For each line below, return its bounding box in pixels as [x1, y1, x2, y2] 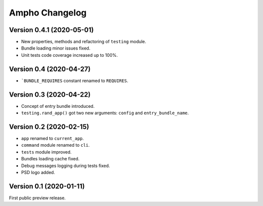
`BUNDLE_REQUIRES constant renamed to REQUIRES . [21, 78, 129, 84]
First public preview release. [9, 195, 66, 201]
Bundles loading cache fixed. [21, 156, 80, 162]
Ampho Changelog [9, 7, 87, 18]
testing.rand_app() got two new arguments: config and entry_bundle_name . [21, 110, 189, 116]
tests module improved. [21, 149, 72, 155]
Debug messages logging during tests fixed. [21, 163, 110, 169]
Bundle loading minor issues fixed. [21, 45, 91, 51]
